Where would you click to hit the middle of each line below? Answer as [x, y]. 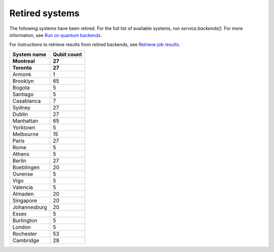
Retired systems [44, 13]
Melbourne [26, 134]
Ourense [23, 174]
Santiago [23, 94]
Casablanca [27, 101]
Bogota [21, 88]
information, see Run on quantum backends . [56, 35]
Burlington [25, 220]
